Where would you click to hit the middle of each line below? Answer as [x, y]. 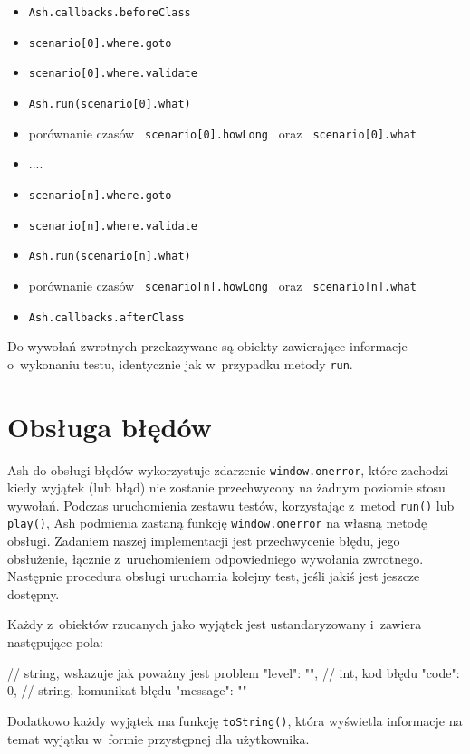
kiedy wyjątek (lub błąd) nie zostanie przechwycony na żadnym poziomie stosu [226, 487]
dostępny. [34, 593]
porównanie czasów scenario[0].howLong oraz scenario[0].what [222, 133]
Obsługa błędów [110, 426]
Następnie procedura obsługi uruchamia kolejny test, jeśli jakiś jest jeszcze [214, 576]
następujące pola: [55, 642]
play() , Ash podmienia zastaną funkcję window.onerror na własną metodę [217, 523]
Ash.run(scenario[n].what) [110, 257]
